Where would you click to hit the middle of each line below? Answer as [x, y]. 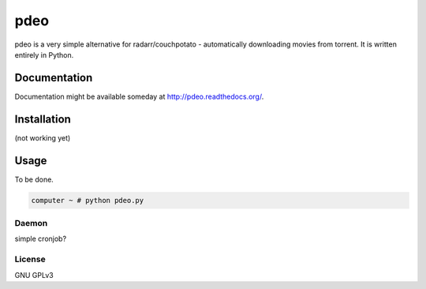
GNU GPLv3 [34, 275]
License [30, 259]
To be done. [34, 179]
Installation [43, 119]
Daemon [31, 223]
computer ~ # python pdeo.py [88, 200]
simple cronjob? [41, 239]
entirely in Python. [44, 54]
